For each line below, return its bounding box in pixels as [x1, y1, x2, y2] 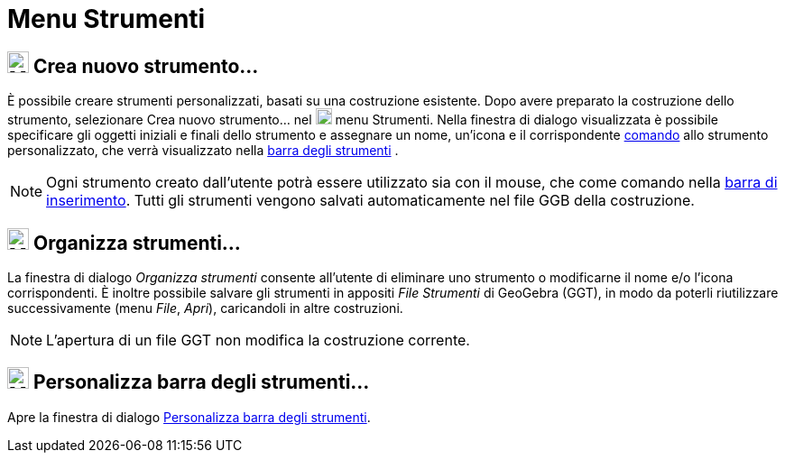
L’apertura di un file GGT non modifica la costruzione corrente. [46, 331, 470, 350]
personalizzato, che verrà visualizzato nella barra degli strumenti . [7, 143, 399, 159]
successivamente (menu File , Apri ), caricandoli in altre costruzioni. [7, 300, 403, 317]
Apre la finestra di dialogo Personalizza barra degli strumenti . [7, 409, 371, 425]
